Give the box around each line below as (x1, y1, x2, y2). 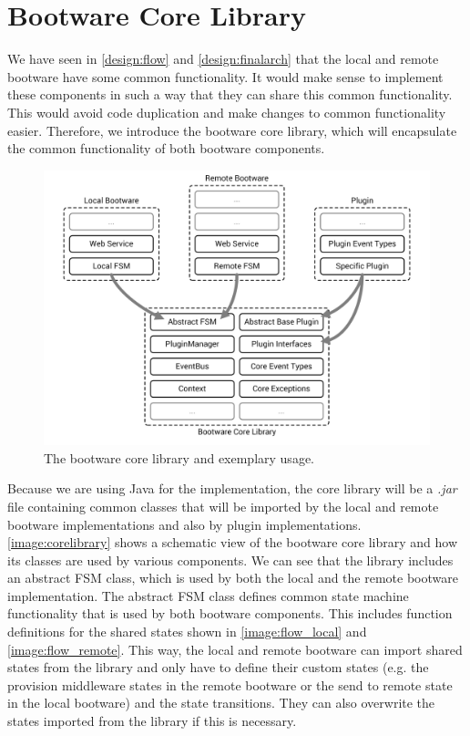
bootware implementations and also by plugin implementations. (7, 514, 362, 534)
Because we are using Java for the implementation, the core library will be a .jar (7, 479, 457, 498)
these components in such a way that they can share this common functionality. (7, 85, 453, 104)
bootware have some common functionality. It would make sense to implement (7, 67, 444, 86)
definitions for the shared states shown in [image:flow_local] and (7, 622, 367, 641)
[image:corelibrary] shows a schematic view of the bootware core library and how (7, 533, 457, 552)
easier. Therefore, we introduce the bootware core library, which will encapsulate (7, 120, 457, 140)
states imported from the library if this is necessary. (7, 711, 297, 731)
